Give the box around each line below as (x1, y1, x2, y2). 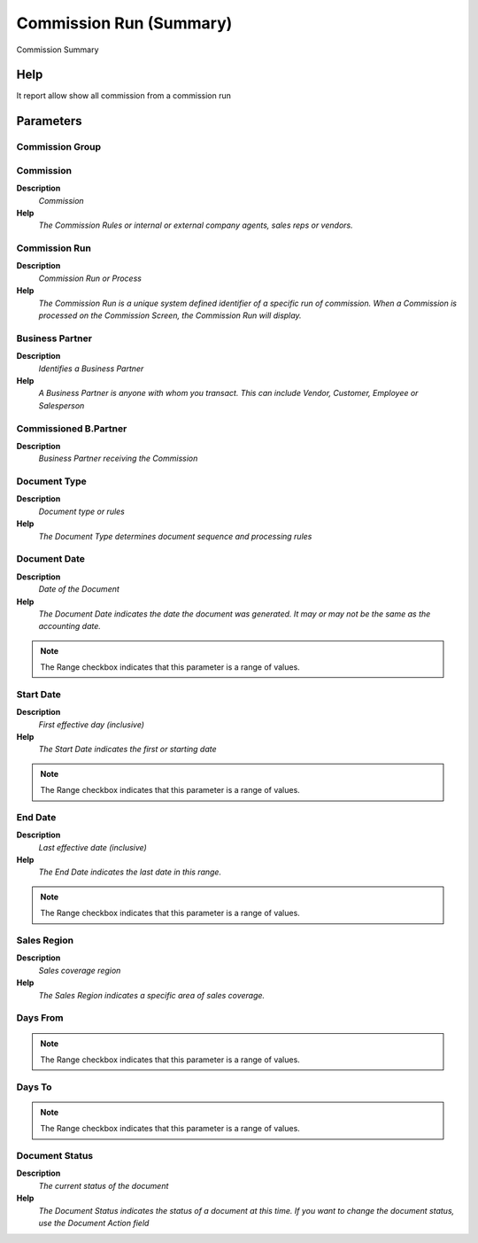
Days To (16, 1081, 52, 1093)
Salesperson (38, 400, 85, 411)
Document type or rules (38, 506, 126, 517)
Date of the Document (38, 584, 119, 594)
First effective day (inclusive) (38, 719, 145, 730)
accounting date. (38, 621, 102, 632)
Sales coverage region (38, 965, 121, 975)
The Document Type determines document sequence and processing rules (38, 531, 312, 541)
